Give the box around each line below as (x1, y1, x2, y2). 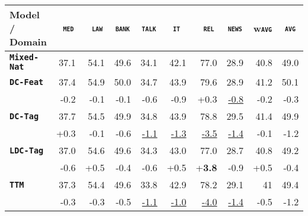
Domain (9, 35, 47, 48)
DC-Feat (9, 77, 44, 87)
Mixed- (9, 53, 39, 62)
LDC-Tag (9, 145, 44, 155)
